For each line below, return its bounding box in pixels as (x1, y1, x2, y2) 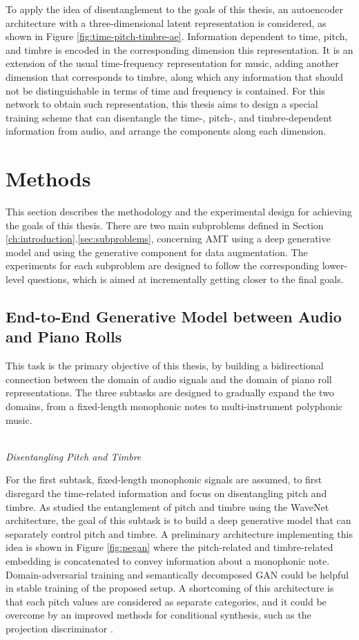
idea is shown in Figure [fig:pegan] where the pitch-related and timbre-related (6, 540, 333, 554)
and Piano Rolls (6, 326, 122, 347)
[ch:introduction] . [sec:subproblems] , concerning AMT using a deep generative (6, 231, 331, 246)
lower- (322, 258, 348, 273)
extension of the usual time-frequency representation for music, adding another (6, 56, 339, 70)
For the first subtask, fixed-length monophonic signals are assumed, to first (6, 472, 322, 487)
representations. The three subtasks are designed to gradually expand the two (6, 385, 334, 400)
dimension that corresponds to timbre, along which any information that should (6, 69, 343, 84)
